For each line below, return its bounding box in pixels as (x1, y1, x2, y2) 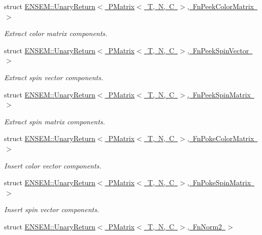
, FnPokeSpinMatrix (187, 177, 251, 188)
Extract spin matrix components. (4, 116, 105, 126)
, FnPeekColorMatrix (187, 1, 254, 11)
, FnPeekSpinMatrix (187, 89, 251, 99)
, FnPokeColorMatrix (187, 133, 254, 144)
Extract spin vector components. (4, 72, 104, 82)
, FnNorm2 (187, 221, 222, 231)
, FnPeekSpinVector (187, 45, 249, 55)
